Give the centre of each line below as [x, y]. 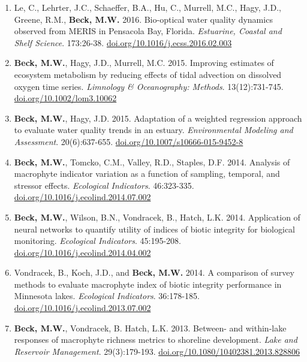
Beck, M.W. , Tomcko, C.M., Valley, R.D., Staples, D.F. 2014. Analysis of [152, 162]
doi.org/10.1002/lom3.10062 [65, 98]
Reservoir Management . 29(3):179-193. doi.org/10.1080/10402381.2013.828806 [157, 351]
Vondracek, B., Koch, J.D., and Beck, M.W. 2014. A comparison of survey [154, 272]
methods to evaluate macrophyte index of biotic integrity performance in [148, 284]
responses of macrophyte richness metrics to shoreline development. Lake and [156, 340]
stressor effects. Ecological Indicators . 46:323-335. [104, 185]
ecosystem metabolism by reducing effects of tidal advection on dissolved [148, 74]
